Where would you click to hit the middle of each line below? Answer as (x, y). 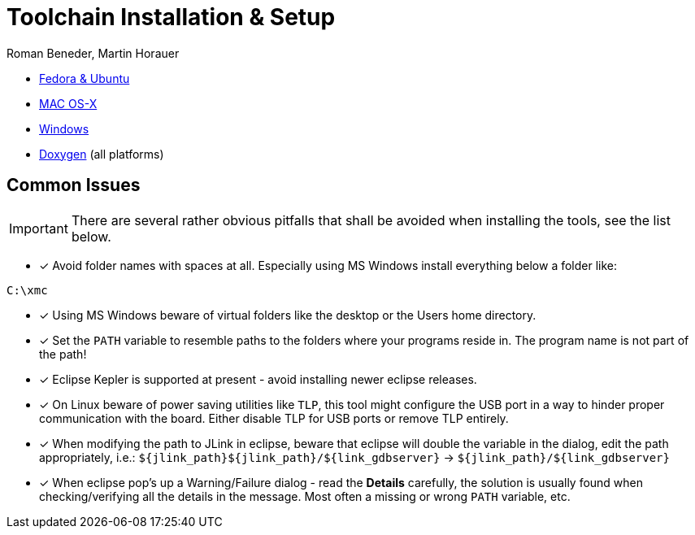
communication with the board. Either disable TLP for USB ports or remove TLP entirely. (274, 418)
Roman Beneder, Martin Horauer (93, 53)
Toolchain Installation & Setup (171, 17)
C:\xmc (27, 290)
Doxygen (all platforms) (102, 154)
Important (39, 228)
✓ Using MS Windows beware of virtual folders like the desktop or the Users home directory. (288, 315)
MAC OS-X (68, 103)
